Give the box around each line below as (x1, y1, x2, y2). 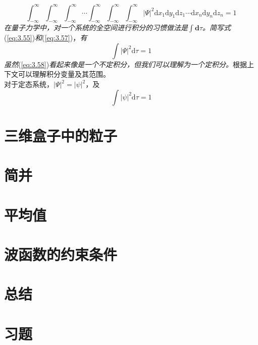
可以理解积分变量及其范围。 (18, 69, 110, 79)
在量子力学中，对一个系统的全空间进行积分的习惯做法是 (4, 22, 188, 33)
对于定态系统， (4, 79, 54, 89)
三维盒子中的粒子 (4, 125, 118, 145)
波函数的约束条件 (4, 243, 118, 264)
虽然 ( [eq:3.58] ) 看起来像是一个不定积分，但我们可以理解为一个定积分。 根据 (4, 59, 247, 69)
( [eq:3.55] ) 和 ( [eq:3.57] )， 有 (4, 32, 87, 43)
